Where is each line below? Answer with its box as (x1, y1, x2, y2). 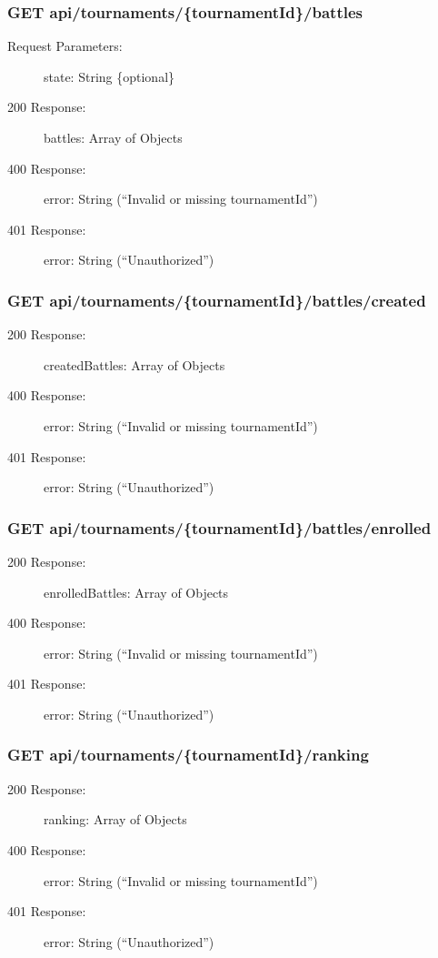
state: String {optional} (44, 66, 175, 86)
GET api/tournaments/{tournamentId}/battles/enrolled (7, 516, 432, 539)
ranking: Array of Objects (44, 810, 187, 829)
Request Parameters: (7, 36, 123, 55)
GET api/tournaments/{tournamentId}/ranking (7, 743, 369, 766)
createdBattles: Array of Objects (44, 355, 225, 374)
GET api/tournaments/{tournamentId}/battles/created (7, 288, 426, 311)
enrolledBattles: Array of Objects (44, 582, 229, 601)
